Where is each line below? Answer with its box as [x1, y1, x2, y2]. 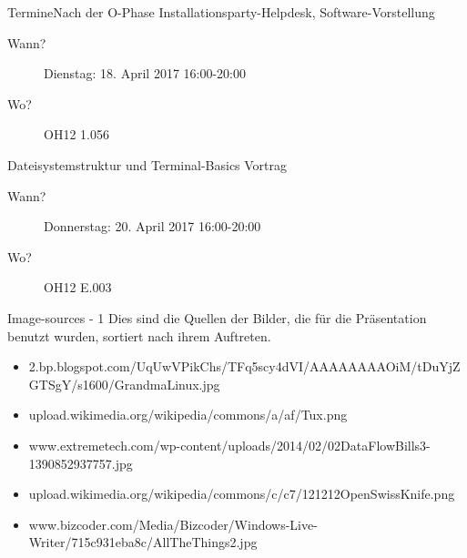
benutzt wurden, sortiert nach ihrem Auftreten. [7, 326, 271, 345]
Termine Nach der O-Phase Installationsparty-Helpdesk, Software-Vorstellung [7, 3, 435, 21]
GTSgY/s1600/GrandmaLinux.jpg [28, 374, 220, 393]
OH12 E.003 [44, 278, 112, 297]
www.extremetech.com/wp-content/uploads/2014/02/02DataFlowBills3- [28, 435, 431, 454]
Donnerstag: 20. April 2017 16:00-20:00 [44, 217, 261, 236]
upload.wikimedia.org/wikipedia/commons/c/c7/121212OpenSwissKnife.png [28, 484, 455, 503]
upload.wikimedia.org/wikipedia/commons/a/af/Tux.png [28, 405, 348, 424]
